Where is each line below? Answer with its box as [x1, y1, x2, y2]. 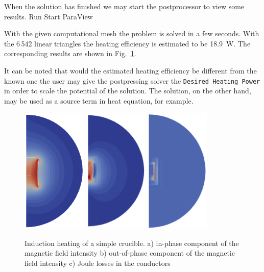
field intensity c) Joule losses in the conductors [25, 257, 171, 268]
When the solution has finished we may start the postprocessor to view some [4, 1, 245, 11]
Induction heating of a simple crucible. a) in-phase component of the [25, 237, 239, 248]
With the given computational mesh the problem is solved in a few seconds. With [4, 28, 259, 39]
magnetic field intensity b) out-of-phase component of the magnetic [25, 248, 235, 258]
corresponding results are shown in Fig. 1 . [4, 48, 136, 59]
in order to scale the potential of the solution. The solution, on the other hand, [4, 85, 251, 96]
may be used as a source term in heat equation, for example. [4, 95, 194, 106]
